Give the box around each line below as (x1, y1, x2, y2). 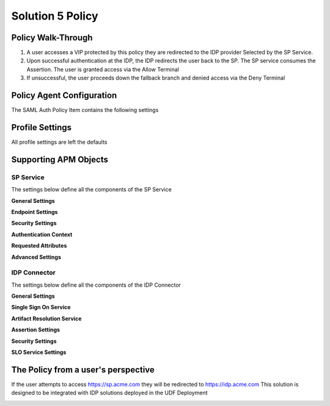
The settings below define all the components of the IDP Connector (11, 281, 182, 289)
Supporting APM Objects (11, 154, 108, 164)
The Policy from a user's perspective (11, 364, 155, 375)
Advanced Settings (11, 253, 61, 260)
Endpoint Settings (11, 208, 58, 215)
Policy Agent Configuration (11, 90, 117, 101)
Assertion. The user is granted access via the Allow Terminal (26, 65, 180, 73)
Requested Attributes (11, 242, 67, 249)
